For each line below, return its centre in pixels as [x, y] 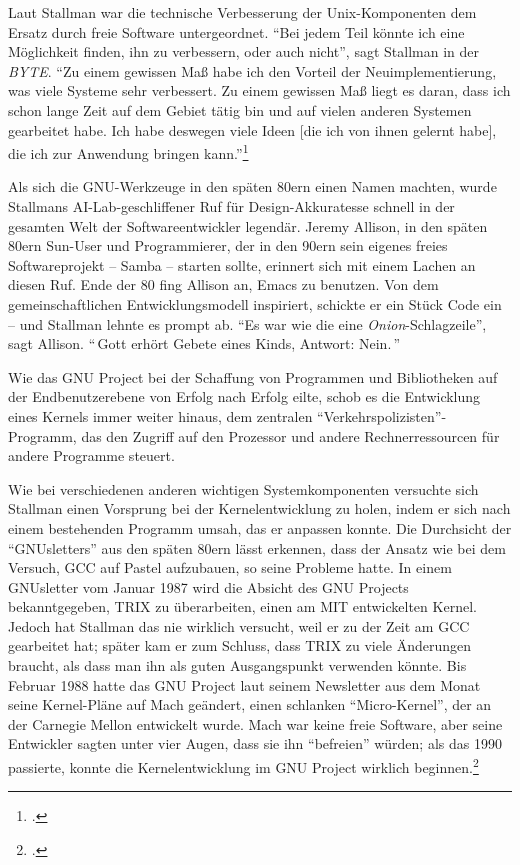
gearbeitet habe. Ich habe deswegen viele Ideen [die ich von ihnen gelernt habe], [252, 129]
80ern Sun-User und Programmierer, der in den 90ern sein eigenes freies [228, 245]
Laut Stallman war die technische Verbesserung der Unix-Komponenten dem [242, 12]
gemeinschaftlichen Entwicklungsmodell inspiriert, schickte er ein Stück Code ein [255, 303]
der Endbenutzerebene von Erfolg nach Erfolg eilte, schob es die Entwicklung [244, 396]
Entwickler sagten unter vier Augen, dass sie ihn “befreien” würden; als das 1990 [255, 743]
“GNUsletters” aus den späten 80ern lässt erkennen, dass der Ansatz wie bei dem [257, 547]
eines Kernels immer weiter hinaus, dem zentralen [160, 415]
